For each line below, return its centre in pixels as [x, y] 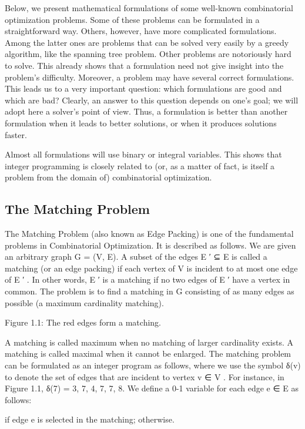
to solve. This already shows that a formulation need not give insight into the [144, 65]
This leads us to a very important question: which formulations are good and [143, 88]
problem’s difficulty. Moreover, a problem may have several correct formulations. [150, 77]
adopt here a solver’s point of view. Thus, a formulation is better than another [146, 111]
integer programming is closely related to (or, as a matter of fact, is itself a [140, 165]
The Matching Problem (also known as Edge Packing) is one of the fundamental [149, 234]
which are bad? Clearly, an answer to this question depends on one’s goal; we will [152, 100]
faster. [16, 134]
